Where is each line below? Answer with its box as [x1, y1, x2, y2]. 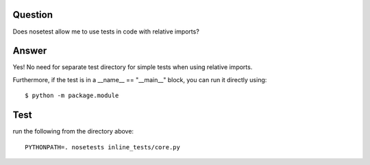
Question [12, 9, 53, 21]
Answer [12, 45, 47, 57]
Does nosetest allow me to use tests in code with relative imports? [12, 27, 200, 36]
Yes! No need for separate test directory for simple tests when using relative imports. [12, 63, 253, 71]
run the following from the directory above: [12, 127, 134, 136]
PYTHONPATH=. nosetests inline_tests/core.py [25, 143, 181, 151]
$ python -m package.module [25, 92, 119, 99]
